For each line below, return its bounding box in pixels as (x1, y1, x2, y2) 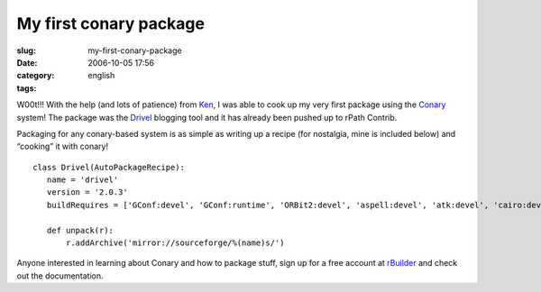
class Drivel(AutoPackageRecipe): (32, 162, 185, 172)
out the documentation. (16, 270, 104, 281)
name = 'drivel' (46, 175, 119, 185)
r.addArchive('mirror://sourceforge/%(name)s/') (66, 238, 285, 248)
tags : (16, 82, 37, 94)
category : (16, 70, 55, 81)
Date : (16, 57, 38, 68)
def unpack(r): (46, 225, 115, 235)
